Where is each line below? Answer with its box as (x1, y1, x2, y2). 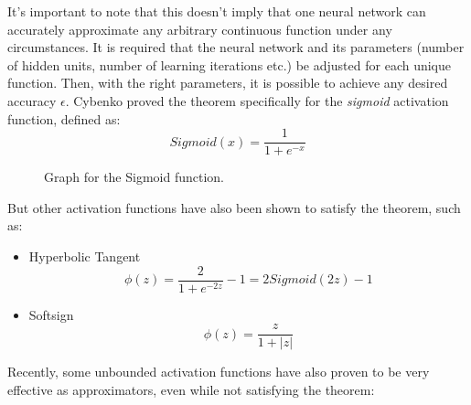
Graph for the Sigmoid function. (44, 167, 225, 187)
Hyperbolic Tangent (28, 247, 141, 265)
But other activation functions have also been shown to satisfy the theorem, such (7, 197, 461, 217)
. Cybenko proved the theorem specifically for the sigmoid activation (65, 91, 449, 110)
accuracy (7, 91, 57, 110)
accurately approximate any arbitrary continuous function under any (7, 19, 392, 38)
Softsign (28, 304, 74, 324)
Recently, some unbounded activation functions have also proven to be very (7, 362, 430, 381)
